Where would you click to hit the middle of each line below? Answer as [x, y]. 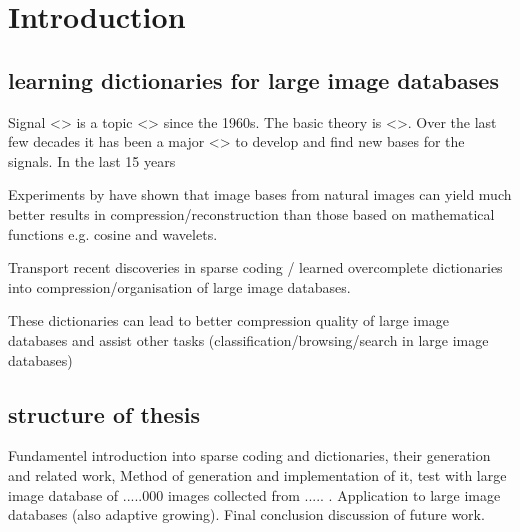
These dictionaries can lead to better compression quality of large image [229, 320]
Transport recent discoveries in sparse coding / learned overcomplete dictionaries [255, 267]
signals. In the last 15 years [92, 160]
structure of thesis [104, 413]
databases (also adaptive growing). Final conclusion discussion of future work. [246, 514]
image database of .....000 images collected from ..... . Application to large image [254, 494]
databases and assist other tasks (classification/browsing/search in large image [248, 339]
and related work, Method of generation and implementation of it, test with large [257, 474]
